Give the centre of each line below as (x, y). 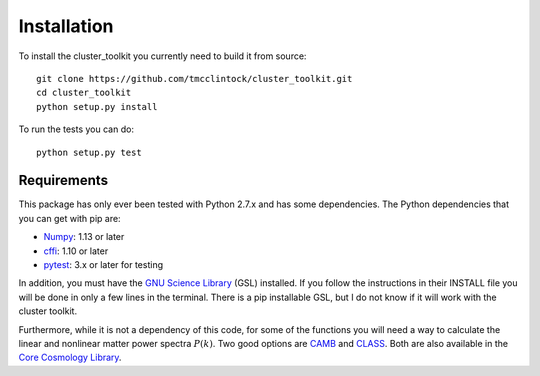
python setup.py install (97, 106)
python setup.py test (89, 152)
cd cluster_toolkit (84, 93)
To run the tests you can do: (76, 129)
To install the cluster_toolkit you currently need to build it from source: (162, 56)
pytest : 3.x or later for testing (103, 264)
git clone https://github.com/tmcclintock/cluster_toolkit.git (194, 78)
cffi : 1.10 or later (76, 251)
